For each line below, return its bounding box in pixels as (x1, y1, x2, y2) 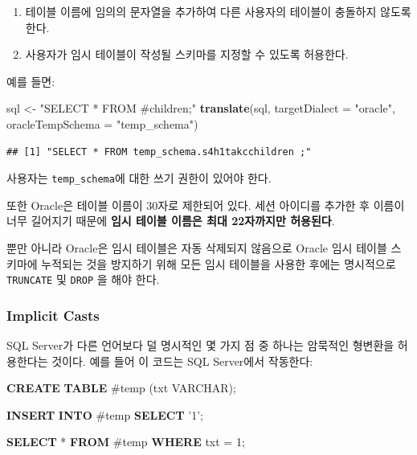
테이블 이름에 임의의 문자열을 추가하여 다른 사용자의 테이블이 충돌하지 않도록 (25, 3, 411, 19)
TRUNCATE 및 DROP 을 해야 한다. (6, 271, 160, 288)
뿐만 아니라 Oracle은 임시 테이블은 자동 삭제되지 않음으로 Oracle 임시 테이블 (6, 240, 387, 256)
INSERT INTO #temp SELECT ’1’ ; (6, 406, 203, 423)
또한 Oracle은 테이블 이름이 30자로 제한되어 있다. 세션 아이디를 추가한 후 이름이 (6, 196, 405, 213)
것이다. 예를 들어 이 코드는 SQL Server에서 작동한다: (51, 352, 313, 369)
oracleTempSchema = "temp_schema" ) (6, 115, 198, 132)
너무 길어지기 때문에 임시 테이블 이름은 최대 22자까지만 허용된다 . (6, 212, 335, 229)
